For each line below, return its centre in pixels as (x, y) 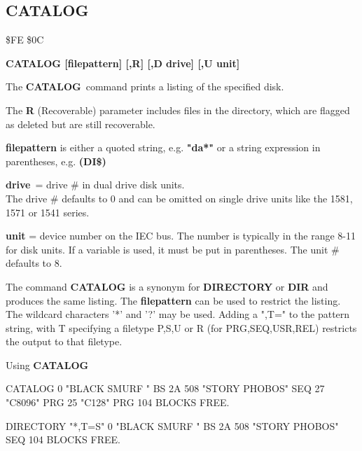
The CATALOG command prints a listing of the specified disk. (145, 86)
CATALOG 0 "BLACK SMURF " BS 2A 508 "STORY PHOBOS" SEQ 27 (165, 388)
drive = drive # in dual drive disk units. (95, 185)
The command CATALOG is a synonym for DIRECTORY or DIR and (167, 286)
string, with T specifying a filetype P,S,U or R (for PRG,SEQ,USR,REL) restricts (181, 327)
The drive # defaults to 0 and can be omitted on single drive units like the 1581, (179, 198)
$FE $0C (25, 40)
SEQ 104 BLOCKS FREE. (63, 439)
